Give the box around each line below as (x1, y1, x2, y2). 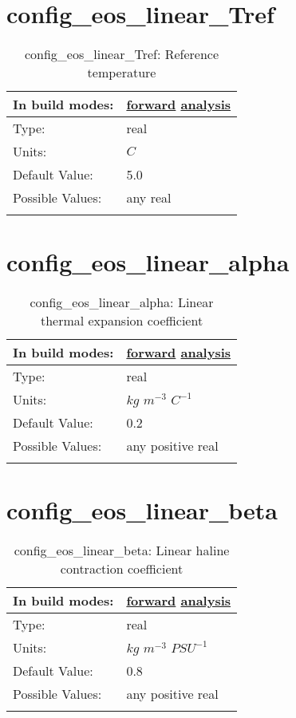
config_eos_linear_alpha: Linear (30, 293, 214, 312)
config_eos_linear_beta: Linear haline (14, 541, 230, 560)
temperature (87, 63, 156, 82)
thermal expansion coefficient (40, 311, 203, 330)
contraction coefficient (60, 559, 184, 578)
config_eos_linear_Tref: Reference (24, 45, 219, 64)
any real (126, 188, 172, 207)
